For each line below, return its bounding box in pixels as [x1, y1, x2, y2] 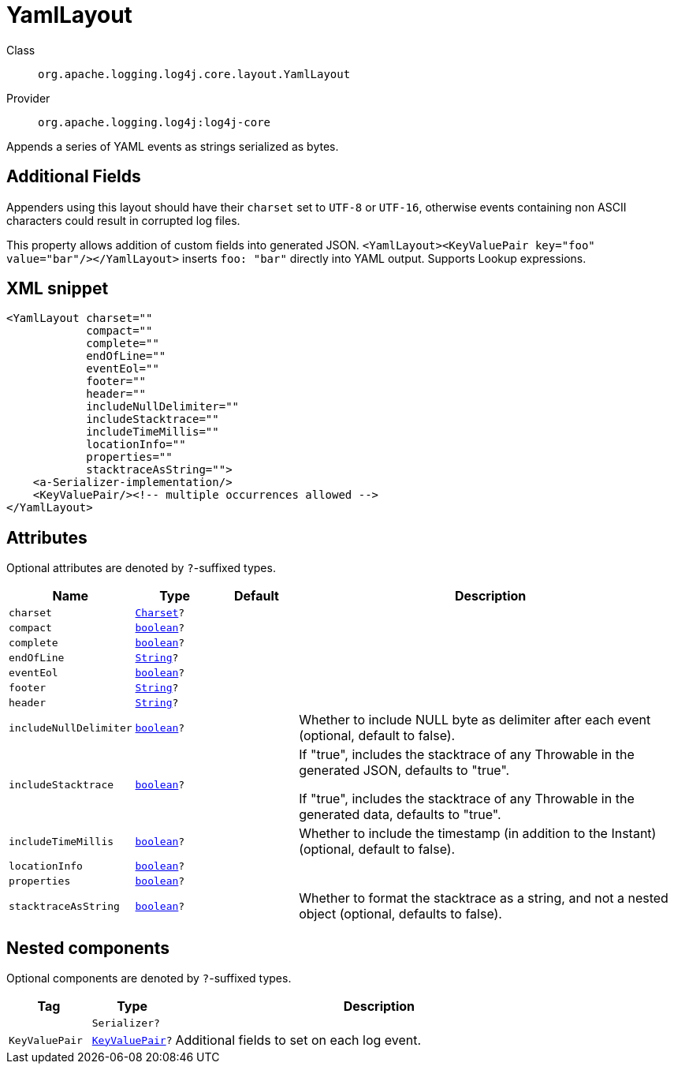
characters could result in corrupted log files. [6, 213, 240, 227]
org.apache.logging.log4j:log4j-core [38, 115, 271, 129]
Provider [6, 91, 50, 105]
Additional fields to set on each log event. [175, 1032, 422, 1049]
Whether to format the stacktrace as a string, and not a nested [299, 890, 668, 907]
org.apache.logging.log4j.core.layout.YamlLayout [38, 67, 351, 80]
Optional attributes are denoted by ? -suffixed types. [6, 561, 276, 575]
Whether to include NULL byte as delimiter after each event [299, 712, 651, 728]
